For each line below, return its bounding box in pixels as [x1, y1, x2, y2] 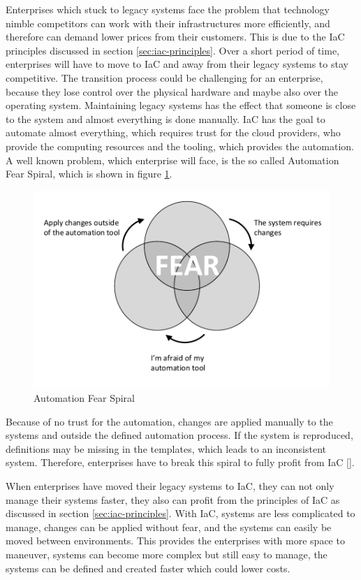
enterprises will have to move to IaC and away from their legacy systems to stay [6, 57, 348, 71]
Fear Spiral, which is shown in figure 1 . [6, 166, 172, 181]
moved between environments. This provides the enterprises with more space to [6, 533, 345, 548]
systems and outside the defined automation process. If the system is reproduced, [6, 428, 353, 442]
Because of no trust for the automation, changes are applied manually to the [6, 414, 333, 428]
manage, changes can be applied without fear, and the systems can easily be [6, 519, 332, 534]
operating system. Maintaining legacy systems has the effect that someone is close [6, 98, 356, 113]
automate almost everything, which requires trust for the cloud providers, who [6, 125, 341, 140]
